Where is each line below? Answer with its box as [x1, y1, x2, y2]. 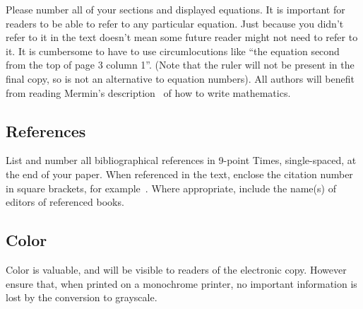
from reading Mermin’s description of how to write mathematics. [6, 85, 291, 100]
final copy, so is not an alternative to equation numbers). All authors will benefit [6, 71, 355, 86]
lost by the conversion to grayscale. [6, 290, 157, 305]
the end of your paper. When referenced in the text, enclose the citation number [6, 166, 353, 181]
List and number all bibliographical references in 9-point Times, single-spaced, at [6, 153, 357, 168]
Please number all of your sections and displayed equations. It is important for [6, 2, 345, 16]
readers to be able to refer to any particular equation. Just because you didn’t [6, 16, 344, 30]
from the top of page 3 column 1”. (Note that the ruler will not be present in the [6, 57, 355, 72]
